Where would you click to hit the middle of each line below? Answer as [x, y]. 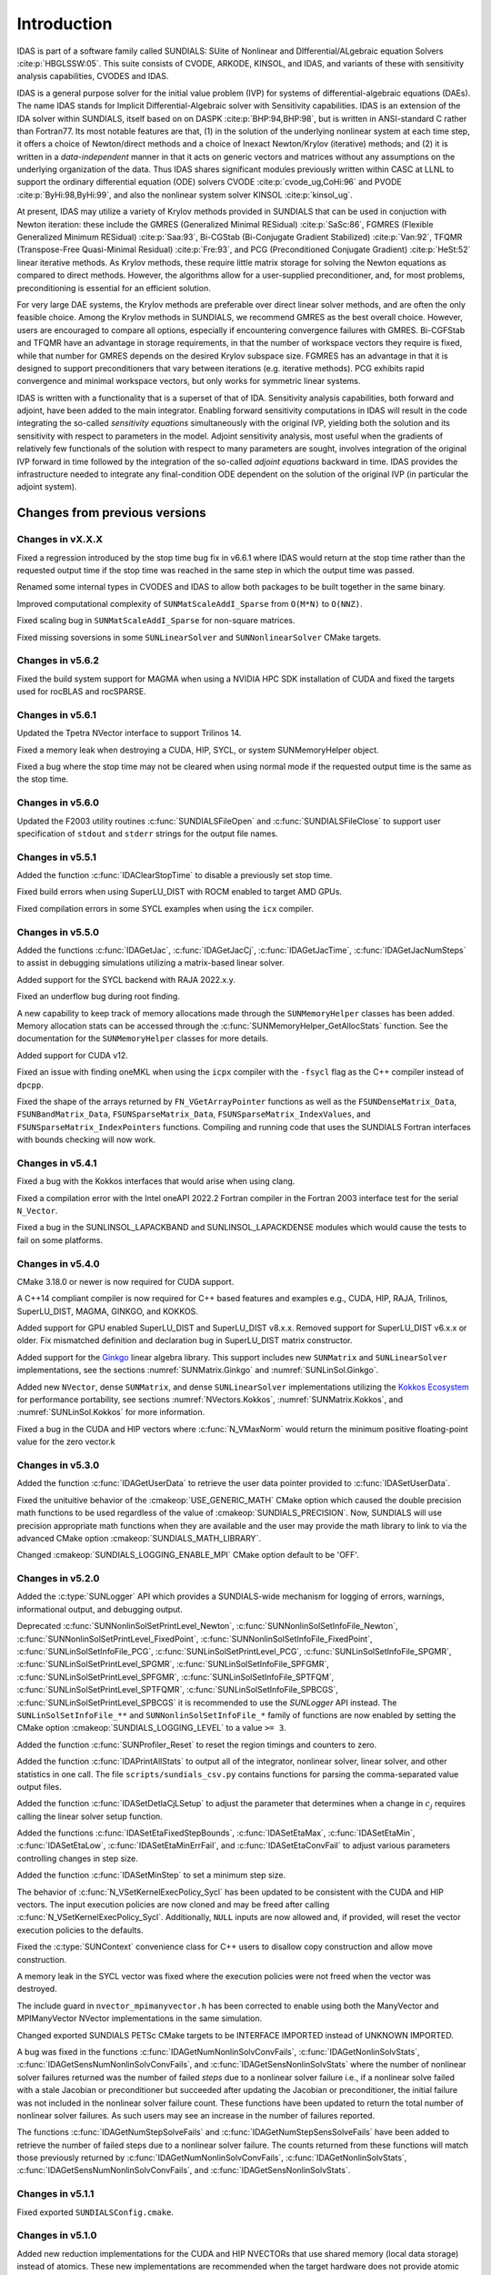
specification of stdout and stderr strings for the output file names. [147, 834]
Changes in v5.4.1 [57, 1163]
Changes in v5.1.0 [57, 2236]
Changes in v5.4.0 [58, 1263]
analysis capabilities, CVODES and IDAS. [93, 76]
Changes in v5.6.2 [58, 661]
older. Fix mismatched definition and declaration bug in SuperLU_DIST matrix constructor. [185, 1340]
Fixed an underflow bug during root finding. [99, 996]
